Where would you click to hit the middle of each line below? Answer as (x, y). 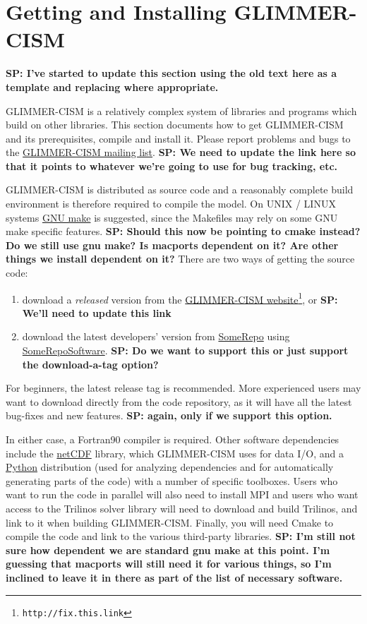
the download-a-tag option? (90, 364)
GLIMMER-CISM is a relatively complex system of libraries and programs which (181, 110)
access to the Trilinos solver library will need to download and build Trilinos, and (182, 508)
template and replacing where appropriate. (112, 86)
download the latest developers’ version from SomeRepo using (156, 336)
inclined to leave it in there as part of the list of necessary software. (174, 577)
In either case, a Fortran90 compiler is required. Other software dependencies (173, 439)
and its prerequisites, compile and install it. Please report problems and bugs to (178, 138)
